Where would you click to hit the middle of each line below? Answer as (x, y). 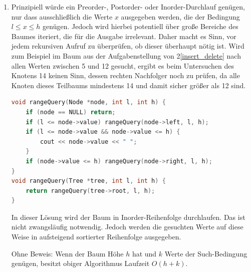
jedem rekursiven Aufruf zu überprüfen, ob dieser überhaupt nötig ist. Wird (128, 46)
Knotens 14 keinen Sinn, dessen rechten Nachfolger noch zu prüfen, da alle (125, 75)
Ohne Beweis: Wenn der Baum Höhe (67, 253)
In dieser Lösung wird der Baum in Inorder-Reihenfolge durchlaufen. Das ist (128, 217)
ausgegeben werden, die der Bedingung (180, 16)
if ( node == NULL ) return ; (71, 112)
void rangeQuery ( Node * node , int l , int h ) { (88, 102)
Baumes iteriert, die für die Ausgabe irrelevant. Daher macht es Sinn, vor (124, 36)
